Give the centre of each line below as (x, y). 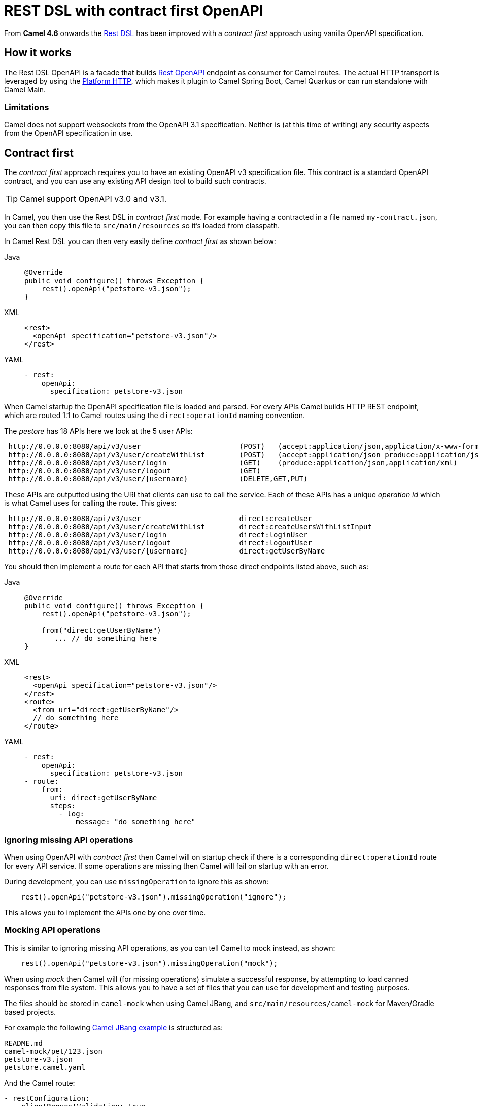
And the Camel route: (40, 1083)
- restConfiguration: (47, 1098)
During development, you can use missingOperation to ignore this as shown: (136, 881)
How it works (38, 53)
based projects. (30, 1012)
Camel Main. (25, 89)
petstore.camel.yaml (45, 1067)
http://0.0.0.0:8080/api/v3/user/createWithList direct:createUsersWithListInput (190, 527)
